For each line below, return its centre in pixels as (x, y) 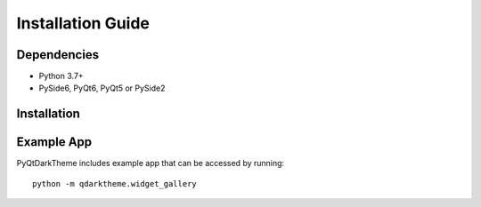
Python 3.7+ (61, 76)
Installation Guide (83, 23)
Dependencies (58, 55)
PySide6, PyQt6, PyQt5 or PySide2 (102, 88)
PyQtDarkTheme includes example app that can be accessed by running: (151, 163)
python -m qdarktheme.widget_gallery (115, 183)
